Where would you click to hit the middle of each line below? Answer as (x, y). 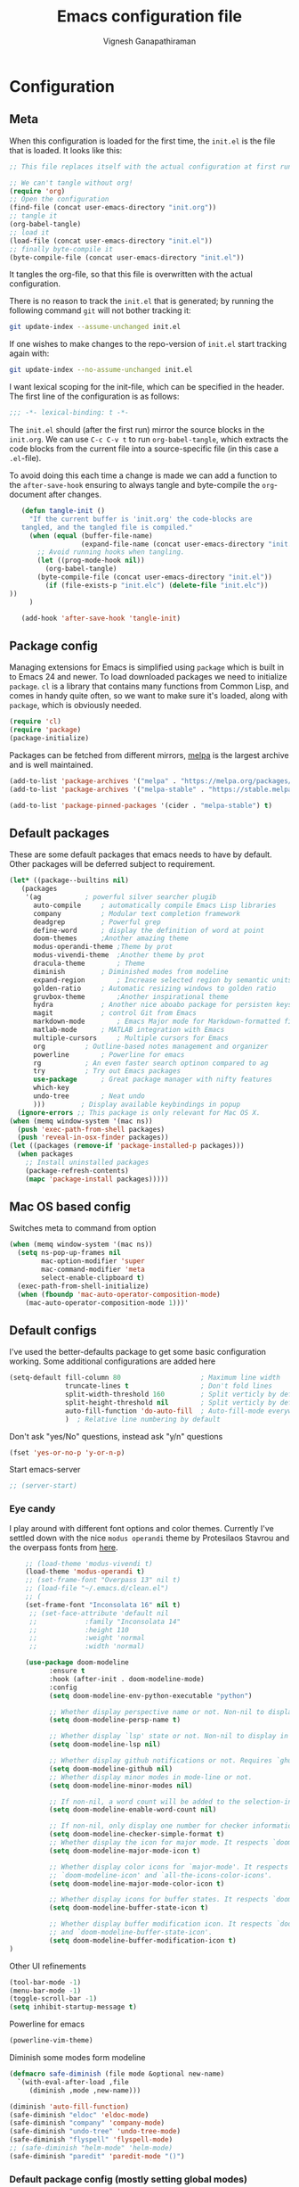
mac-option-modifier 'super (93, 1261)
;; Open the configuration (59, 199)
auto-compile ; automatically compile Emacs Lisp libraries (154, 905)
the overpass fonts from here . (64, 1547)
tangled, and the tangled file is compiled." (107, 527)
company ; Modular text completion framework (137, 913)
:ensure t (67, 1671)
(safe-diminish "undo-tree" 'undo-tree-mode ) (95, 2132)
